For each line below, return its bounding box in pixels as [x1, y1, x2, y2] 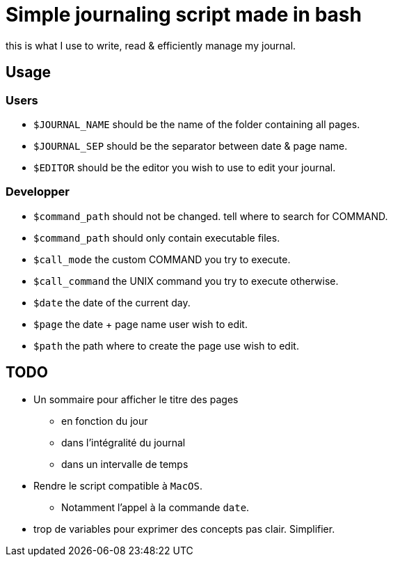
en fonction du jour [61, 414, 148, 427]
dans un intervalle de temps [61, 458, 189, 470]
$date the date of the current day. [33, 296, 191, 309]
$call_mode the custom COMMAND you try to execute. [33, 253, 291, 265]
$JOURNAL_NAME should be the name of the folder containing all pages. [33, 118, 360, 130]
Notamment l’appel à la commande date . [61, 501, 250, 513]
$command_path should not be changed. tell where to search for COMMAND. [33, 210, 388, 222]
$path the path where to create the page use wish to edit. [33, 339, 299, 352]
